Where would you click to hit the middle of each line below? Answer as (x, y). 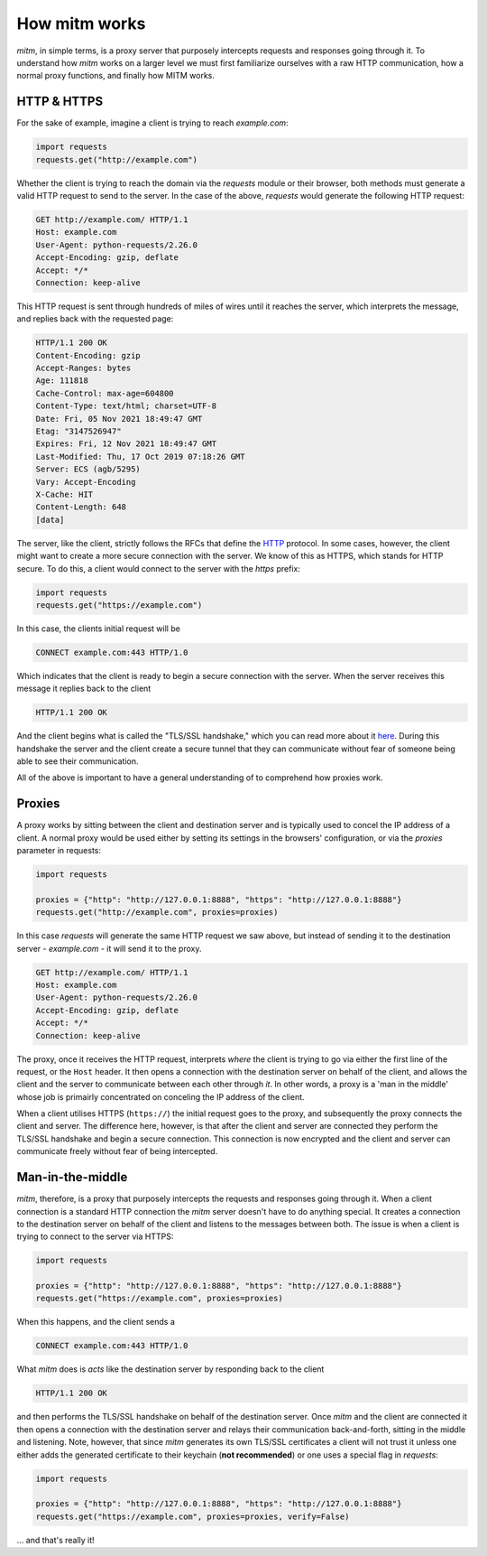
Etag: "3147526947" (78, 432)
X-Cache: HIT (64, 494)
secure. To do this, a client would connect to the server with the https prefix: (159, 568)
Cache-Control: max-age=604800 (105, 393)
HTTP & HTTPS (60, 102)
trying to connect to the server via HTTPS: (95, 1236)
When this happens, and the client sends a (96, 1322)
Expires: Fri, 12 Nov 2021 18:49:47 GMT (126, 444)
